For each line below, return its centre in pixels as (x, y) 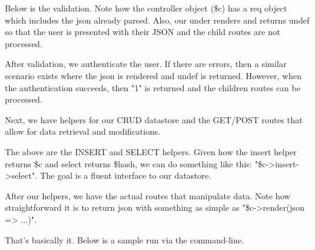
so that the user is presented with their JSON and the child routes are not (143, 32)
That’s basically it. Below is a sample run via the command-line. (125, 239)
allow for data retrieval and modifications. (83, 131)
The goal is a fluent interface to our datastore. (126, 175)
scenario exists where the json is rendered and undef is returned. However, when (153, 75)
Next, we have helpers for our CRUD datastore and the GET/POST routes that (154, 119)
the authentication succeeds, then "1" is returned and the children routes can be (153, 87)
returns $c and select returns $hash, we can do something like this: (128, 163)
